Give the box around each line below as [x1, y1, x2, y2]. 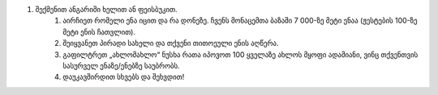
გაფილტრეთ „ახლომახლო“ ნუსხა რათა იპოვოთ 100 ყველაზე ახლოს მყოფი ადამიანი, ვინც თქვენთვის [62, 49, 419, 60]
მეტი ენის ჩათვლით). [62, 27, 136, 36]
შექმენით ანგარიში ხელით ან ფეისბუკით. [35, 5, 178, 14]
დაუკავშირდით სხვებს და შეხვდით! [62, 72, 185, 82]
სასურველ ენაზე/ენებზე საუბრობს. [62, 60, 180, 70]
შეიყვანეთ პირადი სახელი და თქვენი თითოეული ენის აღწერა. [62, 39, 279, 48]
